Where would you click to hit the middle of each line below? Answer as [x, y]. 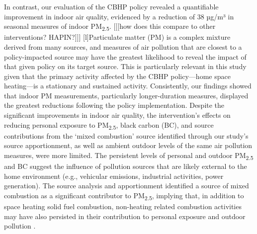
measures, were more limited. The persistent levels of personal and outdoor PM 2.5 [129, 156]
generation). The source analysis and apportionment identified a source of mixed [127, 186]
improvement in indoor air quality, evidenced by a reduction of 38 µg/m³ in [119, 16]
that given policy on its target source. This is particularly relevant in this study [125, 66]
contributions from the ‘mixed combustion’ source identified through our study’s [126, 135]
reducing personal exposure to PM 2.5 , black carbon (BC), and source [109, 125]
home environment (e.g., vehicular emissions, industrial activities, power [114, 176]
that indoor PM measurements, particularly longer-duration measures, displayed [126, 95]
